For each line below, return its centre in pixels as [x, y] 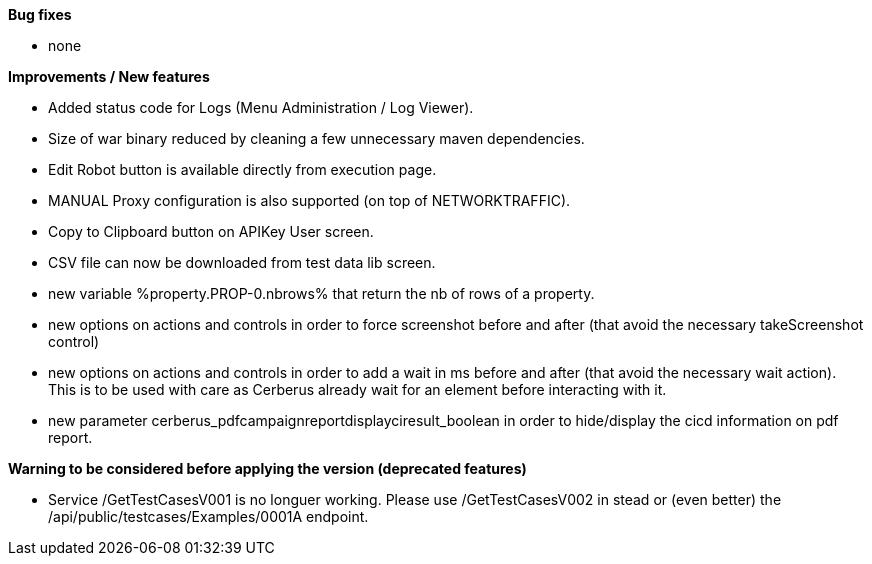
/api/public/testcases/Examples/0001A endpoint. [208, 516]
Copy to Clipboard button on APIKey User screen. [211, 231]
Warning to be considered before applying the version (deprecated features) [267, 468]
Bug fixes [40, 14]
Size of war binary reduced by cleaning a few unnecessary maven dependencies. [316, 138]
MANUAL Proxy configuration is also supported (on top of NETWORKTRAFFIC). [309, 200]
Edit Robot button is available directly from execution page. [242, 169]
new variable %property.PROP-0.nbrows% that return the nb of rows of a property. [321, 293]
